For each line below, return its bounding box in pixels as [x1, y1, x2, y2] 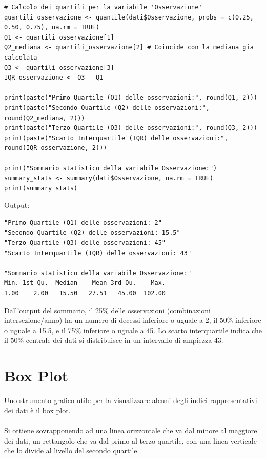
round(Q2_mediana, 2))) [4, 114, 85, 122]
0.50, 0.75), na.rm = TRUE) [4, 24, 100, 31]
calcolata [4, 53, 37, 61]
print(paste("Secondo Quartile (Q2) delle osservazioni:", [4, 104, 210, 111]
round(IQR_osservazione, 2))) [4, 144, 107, 152]
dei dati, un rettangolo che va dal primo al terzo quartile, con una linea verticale [4, 435, 257, 446]
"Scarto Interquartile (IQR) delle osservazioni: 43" [4, 249, 192, 257]
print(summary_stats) [4, 184, 78, 192]
